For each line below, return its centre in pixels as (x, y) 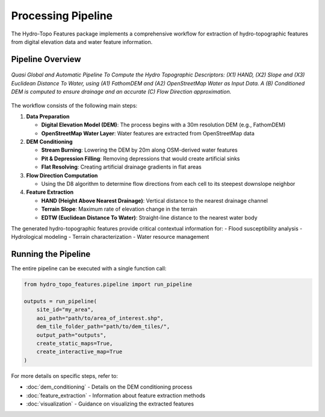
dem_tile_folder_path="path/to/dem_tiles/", (103, 327)
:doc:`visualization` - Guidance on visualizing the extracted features (110, 404)
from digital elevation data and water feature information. (82, 42)
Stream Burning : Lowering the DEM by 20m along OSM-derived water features (139, 150)
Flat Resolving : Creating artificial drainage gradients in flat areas (121, 167)
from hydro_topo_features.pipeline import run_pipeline (108, 285)
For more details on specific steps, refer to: (65, 375)
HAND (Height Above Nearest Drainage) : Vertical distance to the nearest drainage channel (154, 200)
